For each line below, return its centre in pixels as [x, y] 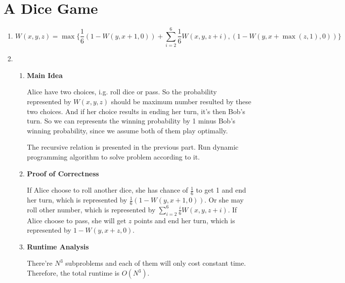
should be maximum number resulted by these [181, 101]
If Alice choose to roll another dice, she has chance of [108, 190]
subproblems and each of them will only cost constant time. [156, 263]
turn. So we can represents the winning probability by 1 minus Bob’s [131, 121]
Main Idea [45, 75]
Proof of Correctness [63, 173]
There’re [40, 263]
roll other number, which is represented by [91, 209]
